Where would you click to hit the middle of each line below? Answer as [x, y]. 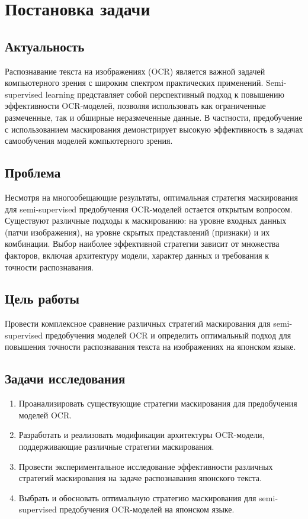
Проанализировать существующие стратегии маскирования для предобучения [158, 403]
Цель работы [42, 299]
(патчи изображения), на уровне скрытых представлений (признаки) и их [137, 232]
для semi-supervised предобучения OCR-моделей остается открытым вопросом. [149, 209]
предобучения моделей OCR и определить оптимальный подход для [168, 335]
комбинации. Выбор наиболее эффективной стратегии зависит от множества [142, 244]
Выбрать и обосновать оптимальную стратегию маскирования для [137, 497]
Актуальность [45, 46]
